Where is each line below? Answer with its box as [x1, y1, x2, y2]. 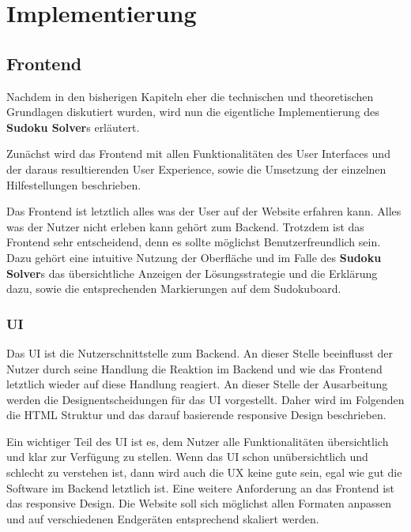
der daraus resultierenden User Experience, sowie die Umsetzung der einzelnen [6, 160, 386, 177]
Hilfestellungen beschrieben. [6, 176, 141, 193]
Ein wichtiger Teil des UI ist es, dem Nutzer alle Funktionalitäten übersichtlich [6, 433, 389, 449]
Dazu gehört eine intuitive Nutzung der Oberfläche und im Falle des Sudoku [6, 249, 382, 265]
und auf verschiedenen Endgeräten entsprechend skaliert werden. [6, 510, 319, 526]
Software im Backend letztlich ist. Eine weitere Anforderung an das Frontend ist [6, 479, 395, 496]
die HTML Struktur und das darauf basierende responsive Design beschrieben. [6, 406, 386, 423]
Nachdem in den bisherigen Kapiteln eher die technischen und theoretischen [6, 88, 374, 104]
